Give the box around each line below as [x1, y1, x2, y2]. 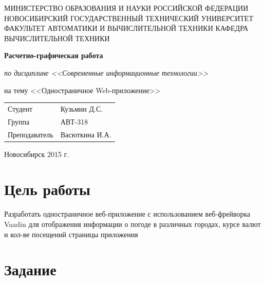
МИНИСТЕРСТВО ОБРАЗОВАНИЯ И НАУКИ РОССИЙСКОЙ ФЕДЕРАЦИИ [4, 3, 249, 13]
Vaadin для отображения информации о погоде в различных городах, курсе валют [4, 219, 261, 229]
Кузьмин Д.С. [60, 103, 103, 114]
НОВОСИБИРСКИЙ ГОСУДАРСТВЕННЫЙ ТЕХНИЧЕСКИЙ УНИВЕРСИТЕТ [4, 12, 253, 23]
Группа [8, 116, 30, 127]
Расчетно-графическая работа [4, 50, 103, 61]
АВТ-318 [60, 116, 88, 127]
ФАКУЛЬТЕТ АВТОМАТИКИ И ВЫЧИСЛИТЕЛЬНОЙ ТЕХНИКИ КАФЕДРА [4, 23, 249, 33]
